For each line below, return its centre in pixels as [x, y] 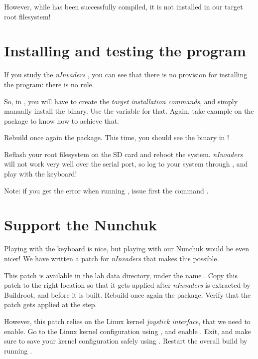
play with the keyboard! [41, 174]
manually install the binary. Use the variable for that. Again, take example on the [129, 111]
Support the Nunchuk [81, 225]
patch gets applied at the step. [51, 304]
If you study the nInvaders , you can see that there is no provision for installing [126, 75]
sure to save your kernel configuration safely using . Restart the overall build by [126, 341]
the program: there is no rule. [49, 84]
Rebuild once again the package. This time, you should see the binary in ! [117, 137]
